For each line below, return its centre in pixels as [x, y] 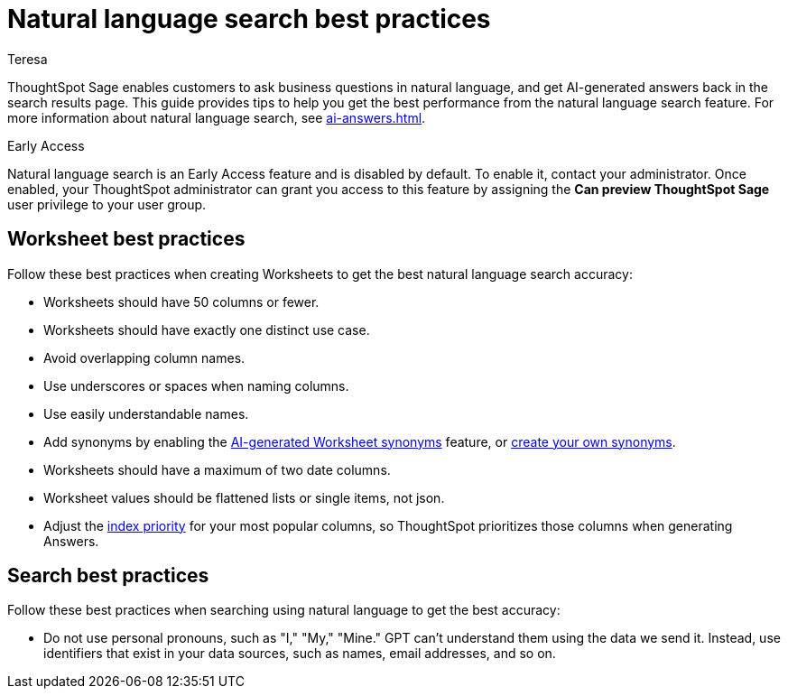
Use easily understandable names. [146, 413]
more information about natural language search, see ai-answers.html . [217, 117]
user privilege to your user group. [107, 204]
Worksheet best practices [126, 239]
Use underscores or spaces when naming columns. [196, 385]
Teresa [28, 59]
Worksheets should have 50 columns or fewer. [181, 302]
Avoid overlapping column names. [144, 357]
